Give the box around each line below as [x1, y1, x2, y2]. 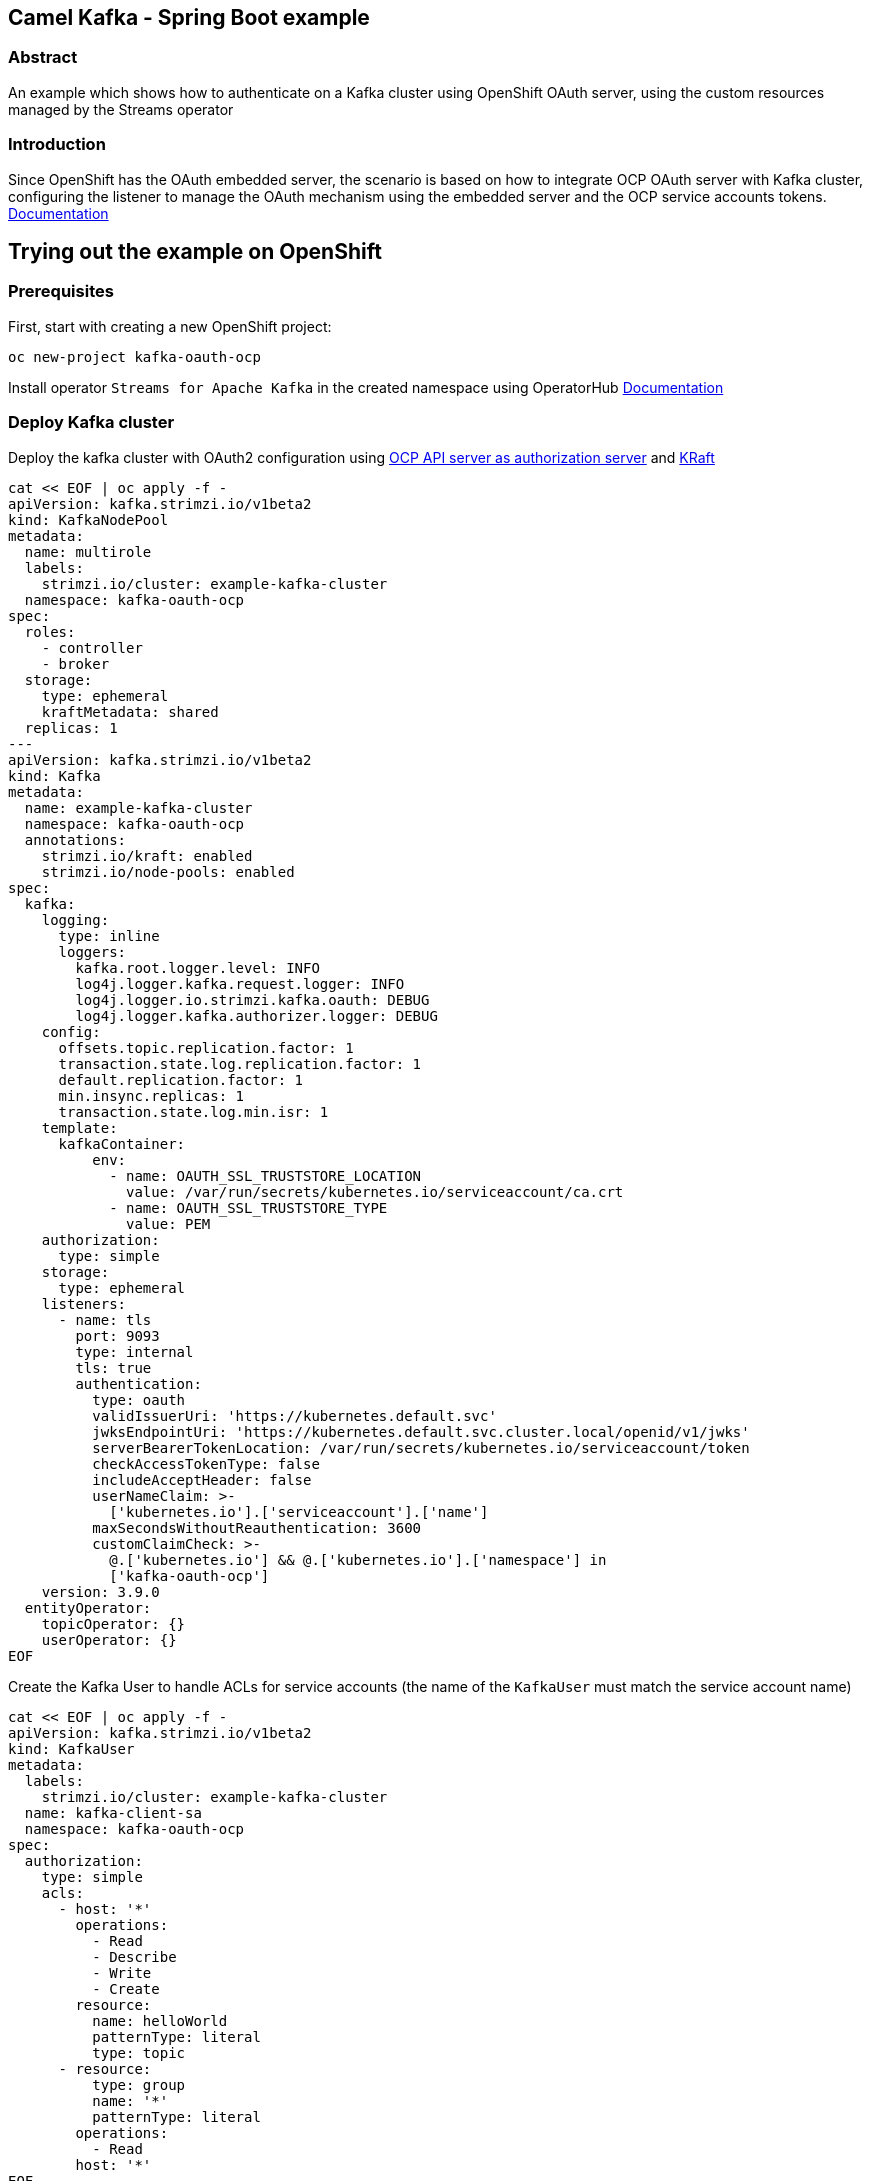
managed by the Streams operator [8, 100, 234, 118]
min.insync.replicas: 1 [58, 1087, 245, 1104]
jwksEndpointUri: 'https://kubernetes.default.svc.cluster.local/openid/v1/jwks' [92, 1423, 750, 1440]
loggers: [58, 943, 127, 960]
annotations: [24, 831, 127, 848]
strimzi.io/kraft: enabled [41, 847, 253, 864]
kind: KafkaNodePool [8, 511, 169, 528]
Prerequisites [8, 281, 114, 302]
